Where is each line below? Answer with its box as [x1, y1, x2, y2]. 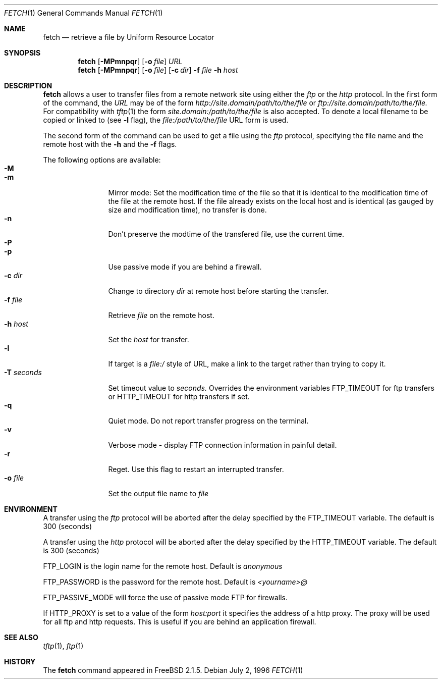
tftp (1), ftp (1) [43, 642, 84, 650]
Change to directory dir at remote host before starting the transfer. [108, 287, 329, 295]
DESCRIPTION [4, 81, 52, 90]
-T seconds [4, 368, 42, 377]
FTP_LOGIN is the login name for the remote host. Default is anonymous [43, 562, 283, 570]
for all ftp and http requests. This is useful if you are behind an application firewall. [43, 617, 316, 626]
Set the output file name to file [108, 489, 209, 498]
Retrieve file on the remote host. [108, 311, 214, 320]
